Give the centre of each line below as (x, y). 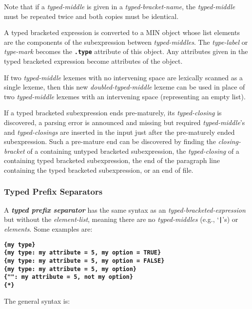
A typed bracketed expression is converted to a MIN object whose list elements (122, 32)
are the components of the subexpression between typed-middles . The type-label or (126, 42)
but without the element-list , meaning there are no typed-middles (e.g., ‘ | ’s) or (121, 219)
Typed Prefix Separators (53, 191)
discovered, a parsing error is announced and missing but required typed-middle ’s (125, 122)
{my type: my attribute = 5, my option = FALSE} (84, 261)
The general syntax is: (37, 300)
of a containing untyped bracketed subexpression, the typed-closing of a (133, 151)
